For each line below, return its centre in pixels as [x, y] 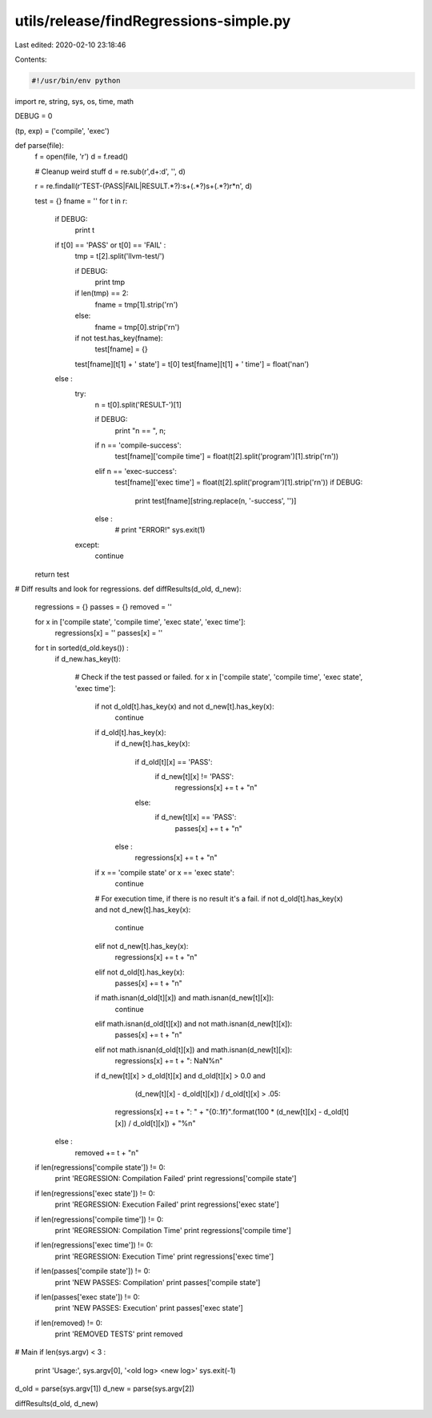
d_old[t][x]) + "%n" [164, 1123]
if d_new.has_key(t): [88, 659]
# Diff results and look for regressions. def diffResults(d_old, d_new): [128, 588]
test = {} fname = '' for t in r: [81, 201]
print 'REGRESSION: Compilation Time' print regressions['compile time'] [173, 1230]
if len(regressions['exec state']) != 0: [95, 1193]
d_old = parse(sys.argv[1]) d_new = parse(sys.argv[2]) [105, 1388]
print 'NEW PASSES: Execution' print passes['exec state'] [149, 1308]
